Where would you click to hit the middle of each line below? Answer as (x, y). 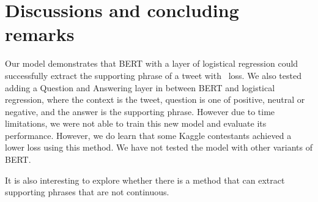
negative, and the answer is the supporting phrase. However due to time (140, 111)
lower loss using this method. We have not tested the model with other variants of (159, 147)
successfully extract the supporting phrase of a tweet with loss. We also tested (153, 75)
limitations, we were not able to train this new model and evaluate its (136, 123)
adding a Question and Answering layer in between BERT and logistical (140, 87)
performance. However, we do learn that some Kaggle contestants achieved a (148, 135)
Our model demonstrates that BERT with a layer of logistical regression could (152, 63)
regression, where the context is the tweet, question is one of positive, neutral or (155, 99)
